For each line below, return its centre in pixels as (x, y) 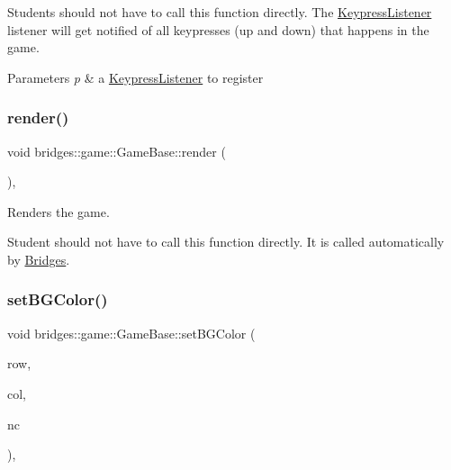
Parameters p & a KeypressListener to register (135, 77)
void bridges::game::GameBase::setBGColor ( (131, 333)
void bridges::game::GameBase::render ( (117, 151)
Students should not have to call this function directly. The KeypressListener (220, 12)
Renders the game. (59, 211)
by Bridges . (39, 259)
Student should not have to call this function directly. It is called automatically (226, 242)
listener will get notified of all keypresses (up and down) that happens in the (218, 29)
